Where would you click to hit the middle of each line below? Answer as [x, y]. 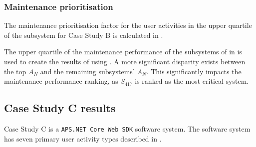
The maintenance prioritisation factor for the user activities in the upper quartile [128, 25]
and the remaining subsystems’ [87, 71]
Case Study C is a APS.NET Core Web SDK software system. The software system [127, 128]
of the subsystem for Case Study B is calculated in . [84, 35]
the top [15, 71]
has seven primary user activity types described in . [83, 138]
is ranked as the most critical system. [192, 81]
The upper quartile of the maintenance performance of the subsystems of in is [123, 52]
